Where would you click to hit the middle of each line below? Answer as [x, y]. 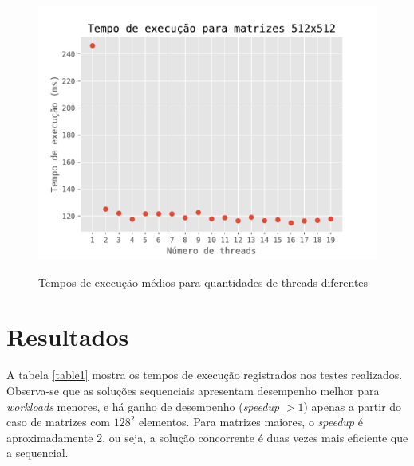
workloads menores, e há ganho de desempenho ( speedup [143, 406]
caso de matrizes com [59, 422]
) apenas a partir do [353, 406]
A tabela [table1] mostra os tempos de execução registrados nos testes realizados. [205, 375]
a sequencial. [37, 453]
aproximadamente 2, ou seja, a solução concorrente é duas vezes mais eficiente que [207, 437]
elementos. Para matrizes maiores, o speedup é [251, 422]
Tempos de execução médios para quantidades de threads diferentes [203, 282]
